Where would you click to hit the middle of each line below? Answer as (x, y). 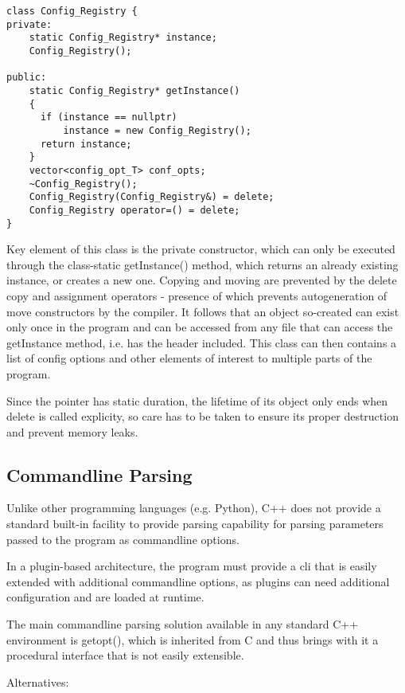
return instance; (86, 144)
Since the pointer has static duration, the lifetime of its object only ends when (197, 400)
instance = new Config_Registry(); (157, 130)
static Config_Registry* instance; (123, 38)
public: (27, 78)
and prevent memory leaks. (72, 431)
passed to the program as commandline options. (123, 539)
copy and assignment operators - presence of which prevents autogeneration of (197, 295)
